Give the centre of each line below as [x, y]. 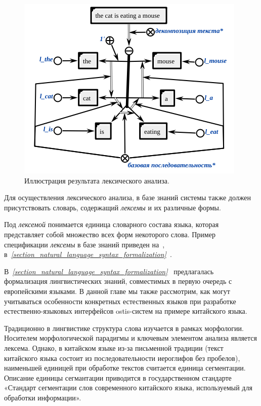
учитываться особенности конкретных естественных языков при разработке [120, 301]
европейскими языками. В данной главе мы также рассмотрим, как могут [117, 291]
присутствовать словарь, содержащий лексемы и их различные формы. [113, 207]
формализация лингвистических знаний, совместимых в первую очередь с [118, 281]
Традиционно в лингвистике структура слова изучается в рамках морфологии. [124, 328]
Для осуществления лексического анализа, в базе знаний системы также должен [127, 197]
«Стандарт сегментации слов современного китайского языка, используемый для [128, 387]
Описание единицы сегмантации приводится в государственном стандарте [118, 377]
